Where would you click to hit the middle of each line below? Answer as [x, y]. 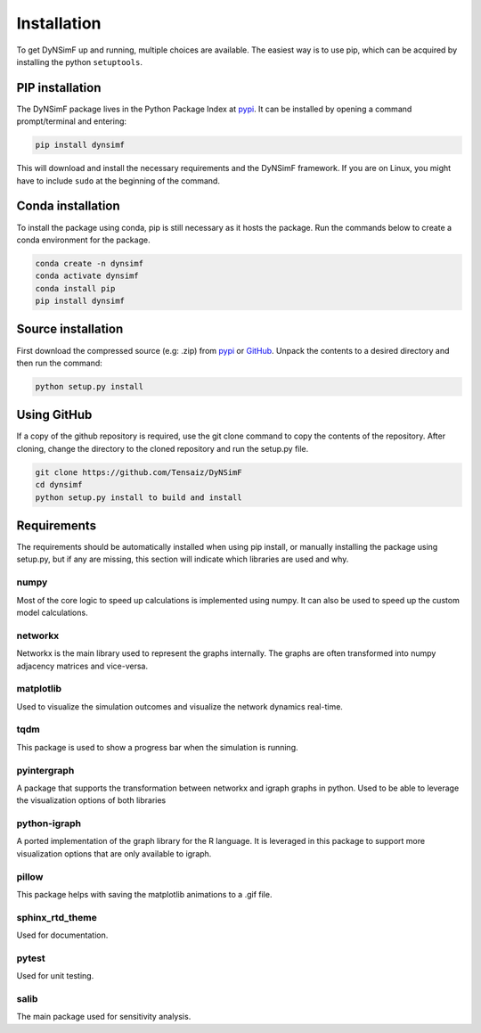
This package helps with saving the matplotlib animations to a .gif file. [144, 895]
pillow [30, 876]
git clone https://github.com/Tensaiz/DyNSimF [139, 472]
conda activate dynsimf [87, 276]
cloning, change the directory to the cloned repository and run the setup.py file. [163, 448]
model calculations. [52, 612]
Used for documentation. [62, 935]
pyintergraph [45, 770]
